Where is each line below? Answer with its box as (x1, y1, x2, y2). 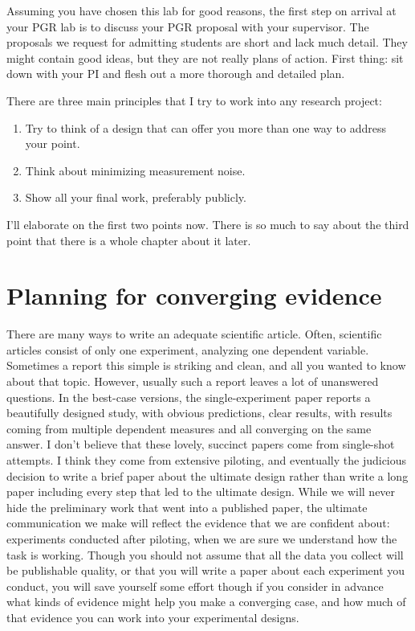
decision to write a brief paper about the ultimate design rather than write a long (6, 467, 409, 484)
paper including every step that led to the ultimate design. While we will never (6, 483, 396, 500)
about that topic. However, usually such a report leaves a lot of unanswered (6, 373, 379, 390)
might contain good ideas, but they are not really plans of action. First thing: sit (6, 49, 404, 66)
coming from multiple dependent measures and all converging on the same (6, 420, 372, 436)
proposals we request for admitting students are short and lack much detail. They (6, 34, 408, 51)
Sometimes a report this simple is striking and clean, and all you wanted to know (6, 357, 406, 374)
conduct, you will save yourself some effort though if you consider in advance (6, 577, 384, 594)
